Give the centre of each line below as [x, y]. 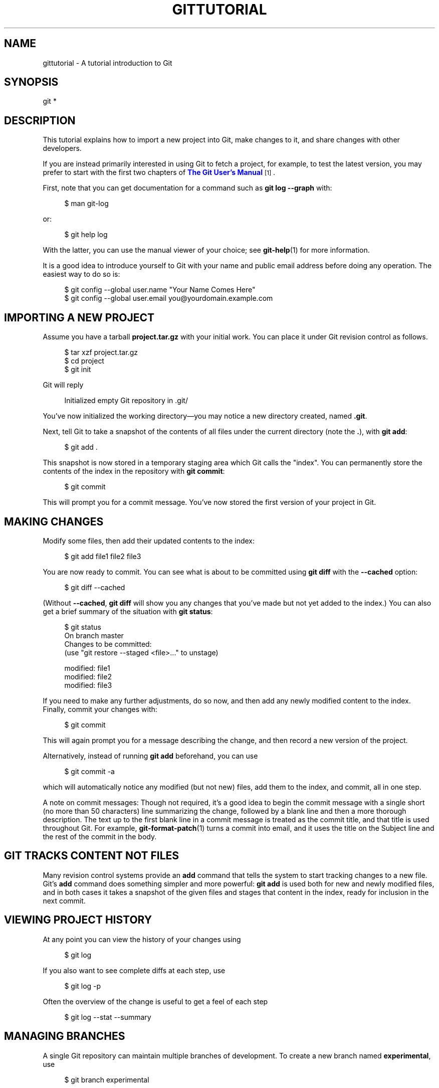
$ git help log [86, 235]
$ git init [78, 370]
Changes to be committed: [108, 644]
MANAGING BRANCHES [65, 1036]
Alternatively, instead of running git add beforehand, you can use [150, 756]
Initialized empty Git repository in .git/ [126, 401]
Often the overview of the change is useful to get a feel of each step [155, 1001]
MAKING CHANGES [54, 521]
